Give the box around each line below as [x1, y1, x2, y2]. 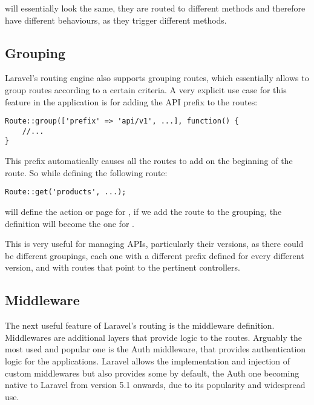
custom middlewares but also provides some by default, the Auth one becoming [5, 366, 299, 379]
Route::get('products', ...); [5, 188, 126, 197]
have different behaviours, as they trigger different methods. [5, 13, 227, 26]
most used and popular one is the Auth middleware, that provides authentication [5, 343, 306, 355]
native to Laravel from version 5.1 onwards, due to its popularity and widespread [5, 378, 306, 391]
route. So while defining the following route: [5, 166, 168, 179]
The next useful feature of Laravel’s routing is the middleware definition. [5, 319, 275, 332]
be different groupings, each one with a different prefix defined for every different [5, 249, 304, 262]
